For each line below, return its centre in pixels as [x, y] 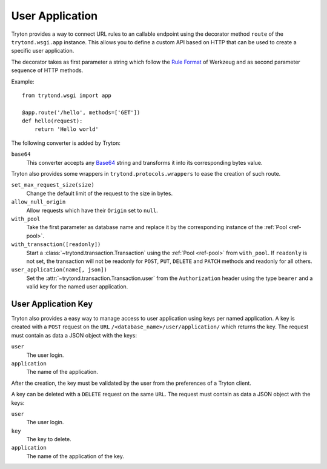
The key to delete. [49, 439]
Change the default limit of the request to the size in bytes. [99, 193]
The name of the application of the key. [75, 456]
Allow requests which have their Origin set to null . [92, 210]
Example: [23, 81]
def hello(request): [52, 121]
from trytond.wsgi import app [67, 95]
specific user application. [43, 51]
